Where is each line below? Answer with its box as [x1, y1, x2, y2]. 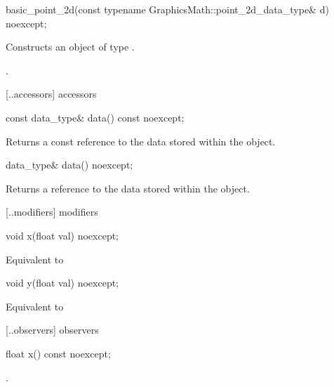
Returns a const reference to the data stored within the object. [6, 133, 276, 148]
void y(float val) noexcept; [6, 275, 119, 290]
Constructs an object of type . [6, 39, 135, 54]
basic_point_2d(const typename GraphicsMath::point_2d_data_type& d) [6, 2, 329, 16]
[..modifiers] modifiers [6, 204, 98, 219]
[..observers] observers [6, 322, 99, 337]
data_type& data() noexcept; [6, 157, 133, 172]
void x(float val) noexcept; [6, 228, 119, 242]
